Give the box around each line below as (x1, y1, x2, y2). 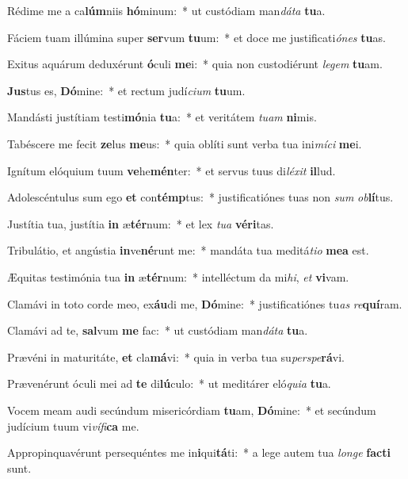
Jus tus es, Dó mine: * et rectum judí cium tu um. (7, 82, 246, 98)
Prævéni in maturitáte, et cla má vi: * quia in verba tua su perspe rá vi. (7, 348, 345, 365)
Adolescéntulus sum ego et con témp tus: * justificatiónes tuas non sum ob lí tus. (7, 189, 394, 205)
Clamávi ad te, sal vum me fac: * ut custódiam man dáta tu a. (7, 322, 308, 339)
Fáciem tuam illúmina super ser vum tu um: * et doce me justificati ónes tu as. (7, 29, 386, 45)
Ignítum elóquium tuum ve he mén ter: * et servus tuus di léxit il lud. (7, 162, 336, 178)
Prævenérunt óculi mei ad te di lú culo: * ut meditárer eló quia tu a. (7, 375, 331, 392)
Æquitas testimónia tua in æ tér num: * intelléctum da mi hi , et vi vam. (7, 268, 349, 285)
